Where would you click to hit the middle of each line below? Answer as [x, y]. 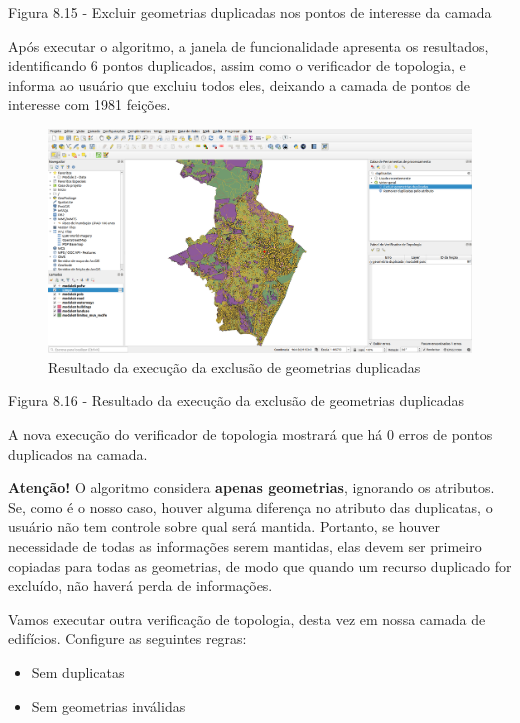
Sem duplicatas [78, 671]
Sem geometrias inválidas [108, 705]
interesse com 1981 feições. [89, 104]
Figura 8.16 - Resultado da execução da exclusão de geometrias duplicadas [236, 400]
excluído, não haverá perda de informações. [140, 585]
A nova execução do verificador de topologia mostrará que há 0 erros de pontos [250, 433]
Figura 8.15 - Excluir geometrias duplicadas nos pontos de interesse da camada [250, 12]
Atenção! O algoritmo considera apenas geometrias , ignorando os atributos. [251, 487]
